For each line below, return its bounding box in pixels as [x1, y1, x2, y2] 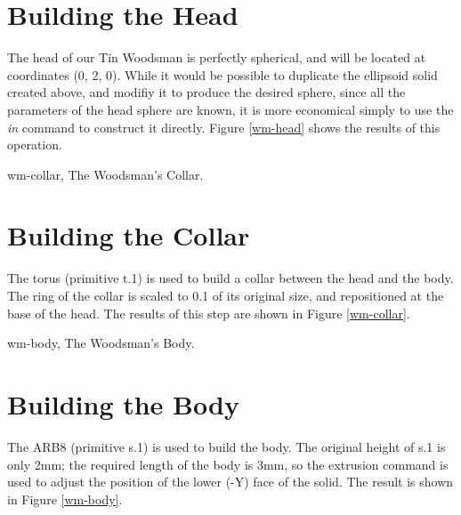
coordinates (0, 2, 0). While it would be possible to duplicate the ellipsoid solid [7, 65, 438, 84]
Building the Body [7, 385, 239, 422]
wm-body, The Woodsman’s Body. [7, 334, 195, 352]
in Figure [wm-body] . [7, 489, 123, 508]
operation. [7, 135, 62, 154]
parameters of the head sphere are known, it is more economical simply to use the [7, 100, 454, 118]
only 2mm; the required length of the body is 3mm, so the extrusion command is [7, 455, 449, 473]
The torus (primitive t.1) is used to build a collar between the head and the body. [7, 269, 454, 287]
